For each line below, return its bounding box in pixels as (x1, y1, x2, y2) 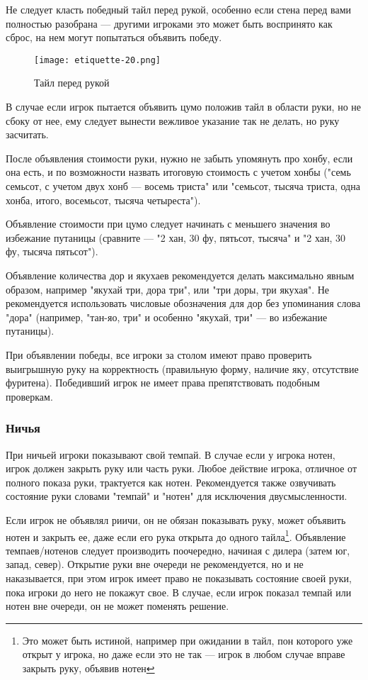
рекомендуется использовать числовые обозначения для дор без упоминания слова (6, 296, 361, 311)
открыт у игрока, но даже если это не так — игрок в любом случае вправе (22, 647, 345, 662)
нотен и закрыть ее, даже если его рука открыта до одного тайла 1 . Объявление (6, 527, 346, 544)
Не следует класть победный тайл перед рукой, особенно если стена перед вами (6, 2, 351, 16)
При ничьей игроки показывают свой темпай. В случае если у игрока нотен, (6, 447, 335, 462)
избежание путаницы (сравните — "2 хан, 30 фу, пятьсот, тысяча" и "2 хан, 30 (6, 230, 346, 245)
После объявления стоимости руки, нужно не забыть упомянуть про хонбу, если (6, 150, 353, 165)
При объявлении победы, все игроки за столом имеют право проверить (6, 347, 312, 362)
